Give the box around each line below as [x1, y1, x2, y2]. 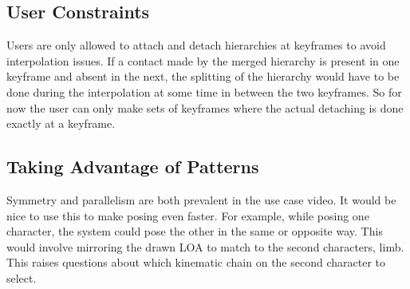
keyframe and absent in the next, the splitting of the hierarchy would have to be [6, 68, 400, 85]
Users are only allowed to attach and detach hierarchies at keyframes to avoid [6, 37, 386, 53]
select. [6, 269, 37, 286]
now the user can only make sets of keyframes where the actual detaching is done [6, 99, 404, 116]
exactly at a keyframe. [6, 115, 116, 132]
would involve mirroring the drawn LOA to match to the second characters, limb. [6, 238, 404, 255]
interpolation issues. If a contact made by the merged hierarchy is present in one [6, 52, 400, 69]
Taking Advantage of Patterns [6, 154, 259, 179]
